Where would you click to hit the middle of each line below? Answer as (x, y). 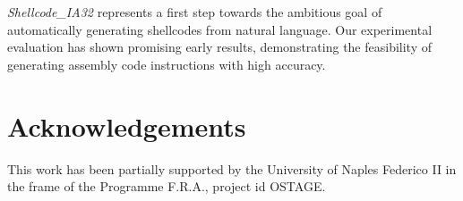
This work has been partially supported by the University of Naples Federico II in (232, 168)
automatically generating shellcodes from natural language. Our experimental (220, 29)
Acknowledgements (127, 126)
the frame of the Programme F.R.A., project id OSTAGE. (167, 186)
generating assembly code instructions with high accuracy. (167, 64)
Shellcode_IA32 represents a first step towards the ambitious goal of (195, 12)
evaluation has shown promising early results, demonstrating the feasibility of (219, 47)
